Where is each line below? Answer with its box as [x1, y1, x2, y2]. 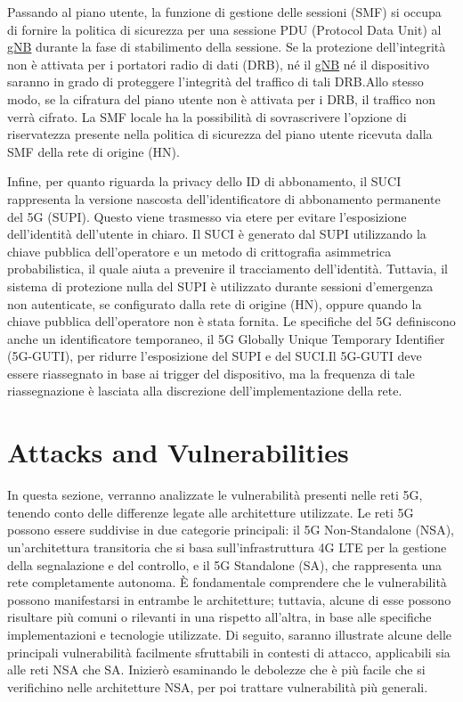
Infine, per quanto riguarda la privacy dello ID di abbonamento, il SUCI [7, 172, 402, 191]
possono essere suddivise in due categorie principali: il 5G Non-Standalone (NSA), [7, 520, 454, 539]
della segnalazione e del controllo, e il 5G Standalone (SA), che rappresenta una [7, 555, 443, 574]
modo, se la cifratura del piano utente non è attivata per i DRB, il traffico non [7, 89, 436, 108]
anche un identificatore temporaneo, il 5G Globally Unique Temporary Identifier [7, 329, 445, 347]
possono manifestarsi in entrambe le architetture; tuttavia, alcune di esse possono [7, 590, 451, 608]
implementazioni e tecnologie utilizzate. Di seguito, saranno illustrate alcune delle [7, 624, 452, 643]
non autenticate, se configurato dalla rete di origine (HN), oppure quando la [7, 294, 422, 313]
